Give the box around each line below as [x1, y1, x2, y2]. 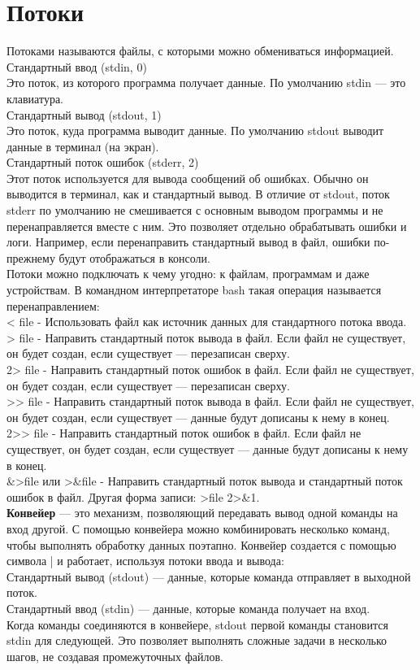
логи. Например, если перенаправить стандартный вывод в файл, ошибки [6, 233, 370, 250]
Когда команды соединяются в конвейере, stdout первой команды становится [6, 616, 388, 633]
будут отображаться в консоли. [58, 249, 210, 266]
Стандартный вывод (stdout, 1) [6, 106, 162, 123]
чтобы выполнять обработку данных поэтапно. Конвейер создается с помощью [6, 536, 396, 553]
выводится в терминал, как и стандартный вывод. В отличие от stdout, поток [6, 185, 390, 202]
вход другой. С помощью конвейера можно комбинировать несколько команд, [6, 520, 390, 537]
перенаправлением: [6, 297, 100, 314]
